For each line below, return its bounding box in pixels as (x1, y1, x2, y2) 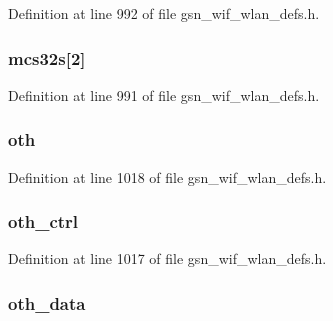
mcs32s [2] (8, 45, 86, 70)
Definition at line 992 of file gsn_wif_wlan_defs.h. (8, 3, 320, 23)
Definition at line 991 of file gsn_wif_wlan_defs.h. (8, 84, 320, 105)
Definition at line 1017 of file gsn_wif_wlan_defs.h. (8, 248, 327, 269)
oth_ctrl (8, 209, 79, 234)
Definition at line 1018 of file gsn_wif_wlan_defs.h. (8, 166, 327, 187)
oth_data (8, 290, 86, 315)
